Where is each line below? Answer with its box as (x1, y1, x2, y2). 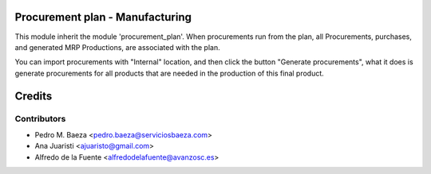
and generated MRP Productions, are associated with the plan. (14, 42, 220, 52)
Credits (14, 89, 53, 102)
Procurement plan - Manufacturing (14, 10, 192, 24)
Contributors (14, 114, 66, 125)
